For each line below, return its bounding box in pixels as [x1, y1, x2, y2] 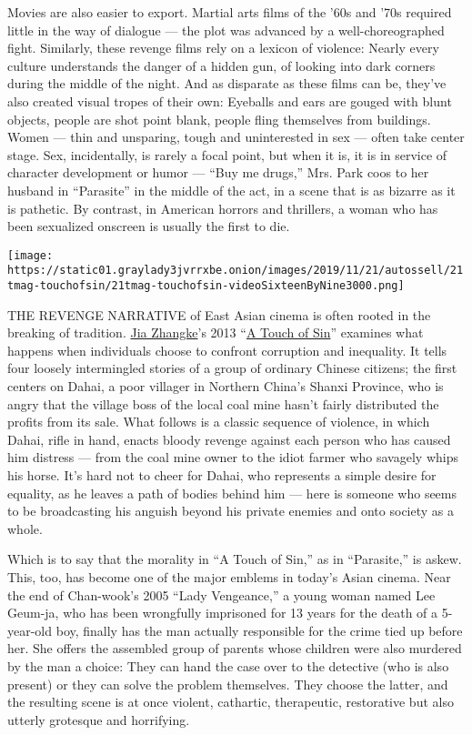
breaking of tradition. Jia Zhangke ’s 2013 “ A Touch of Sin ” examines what [7, 323, 424, 342]
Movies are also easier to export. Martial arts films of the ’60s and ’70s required [7, 3, 452, 21]
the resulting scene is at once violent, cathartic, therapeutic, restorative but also [7, 692, 454, 711]
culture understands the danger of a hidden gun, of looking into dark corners [7, 55, 436, 75]
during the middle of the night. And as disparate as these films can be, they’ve [7, 74, 447, 93]
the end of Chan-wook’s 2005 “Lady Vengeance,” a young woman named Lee [7, 585, 436, 604]
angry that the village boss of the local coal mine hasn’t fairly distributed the [7, 394, 439, 413]
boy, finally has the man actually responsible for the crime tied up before [55, 620, 463, 639]
